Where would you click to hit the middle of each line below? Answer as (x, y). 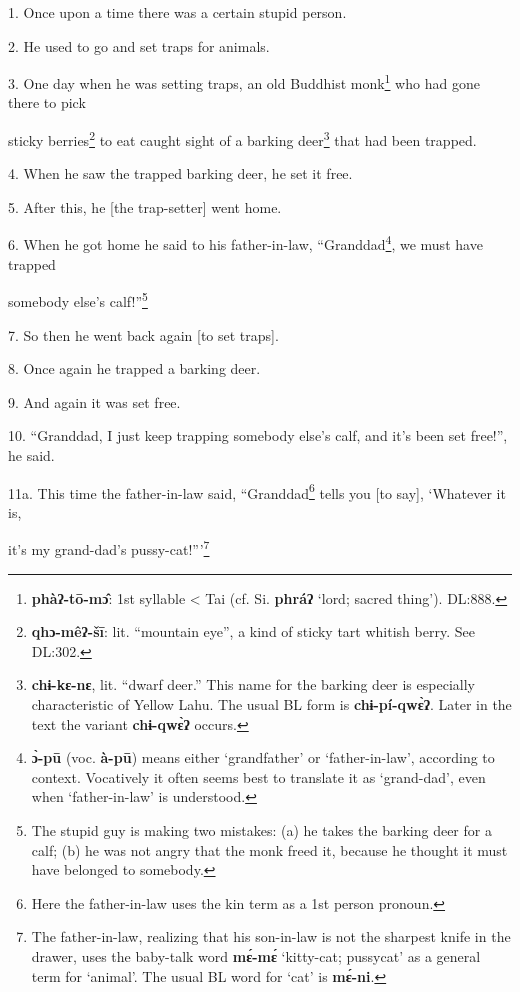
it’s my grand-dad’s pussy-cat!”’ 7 (109, 548)
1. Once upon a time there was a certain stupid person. (177, 12)
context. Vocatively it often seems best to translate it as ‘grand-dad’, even (258, 776)
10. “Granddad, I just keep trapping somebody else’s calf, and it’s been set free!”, (258, 435)
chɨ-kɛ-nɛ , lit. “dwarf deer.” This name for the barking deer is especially (253, 684)
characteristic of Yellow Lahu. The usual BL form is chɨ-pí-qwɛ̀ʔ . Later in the (271, 704)
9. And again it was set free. (94, 401)
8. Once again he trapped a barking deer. (134, 368)
